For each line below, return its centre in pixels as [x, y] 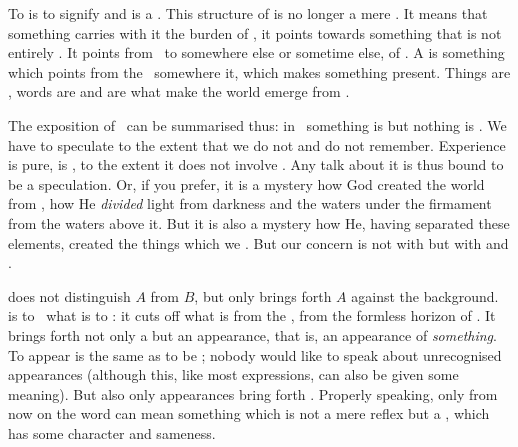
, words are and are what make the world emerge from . [179, 91]
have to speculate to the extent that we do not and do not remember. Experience [257, 144]
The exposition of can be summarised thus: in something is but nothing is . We [257, 124]
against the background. [425, 295]
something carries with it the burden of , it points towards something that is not [255, 32]
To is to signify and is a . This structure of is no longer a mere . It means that [248, 13]
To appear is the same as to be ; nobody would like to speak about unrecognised [255, 354]
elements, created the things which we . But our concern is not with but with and [258, 242]
